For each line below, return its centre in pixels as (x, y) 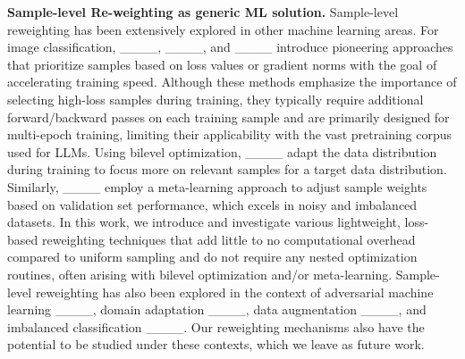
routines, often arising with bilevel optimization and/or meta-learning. (200, 274)
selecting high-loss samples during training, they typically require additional (216, 99)
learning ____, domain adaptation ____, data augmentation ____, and (217, 309)
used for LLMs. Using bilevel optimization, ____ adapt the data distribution (222, 151)
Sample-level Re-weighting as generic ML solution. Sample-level (203, 12)
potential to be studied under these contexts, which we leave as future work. (216, 344)
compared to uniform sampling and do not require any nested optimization (212, 257)
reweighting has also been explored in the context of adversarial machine (234, 292)
